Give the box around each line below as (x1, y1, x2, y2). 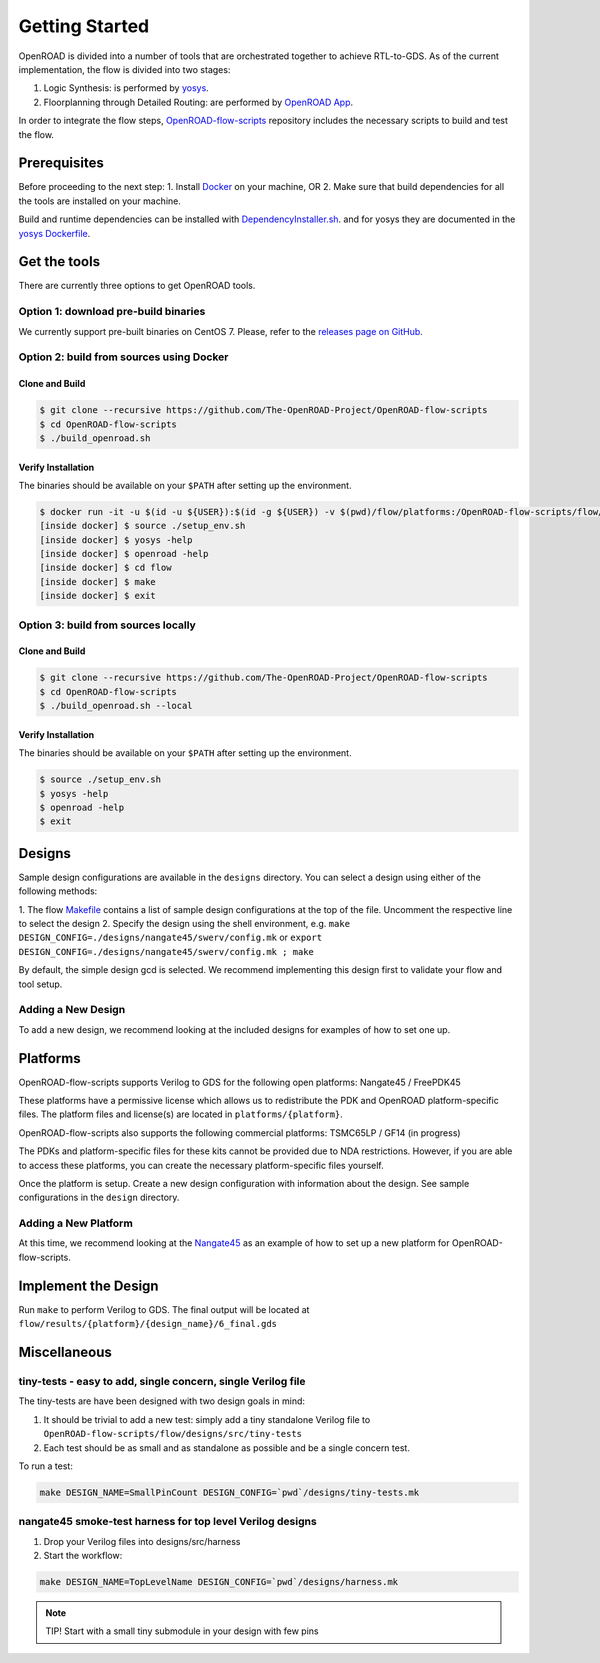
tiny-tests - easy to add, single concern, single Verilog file (18, 1374, 306, 1388)
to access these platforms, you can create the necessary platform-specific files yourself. (18, 1159, 384, 1171)
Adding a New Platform (18, 1216, 134, 1230)
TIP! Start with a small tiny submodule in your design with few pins (45, 1625, 319, 1637)
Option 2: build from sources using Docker (18, 350, 229, 364)
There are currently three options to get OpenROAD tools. (18, 280, 256, 292)
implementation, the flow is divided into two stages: (18, 63, 231, 75)
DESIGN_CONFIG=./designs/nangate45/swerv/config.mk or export (18, 931, 323, 944)
